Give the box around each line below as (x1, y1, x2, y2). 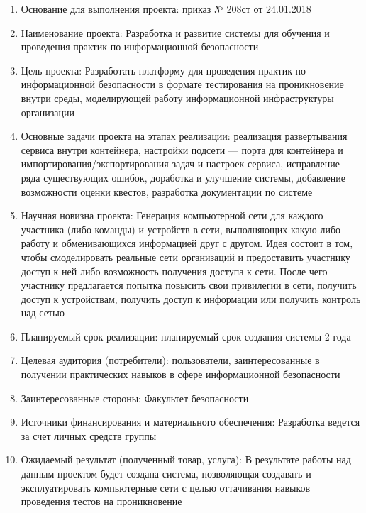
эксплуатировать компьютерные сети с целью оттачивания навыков (21, 480, 311, 495)
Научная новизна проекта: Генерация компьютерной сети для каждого (21, 208, 323, 223)
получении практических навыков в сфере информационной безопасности (21, 367, 340, 382)
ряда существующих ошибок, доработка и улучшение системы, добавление (21, 170, 345, 184)
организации (21, 104, 74, 119)
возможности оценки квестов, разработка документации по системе (21, 184, 313, 199)
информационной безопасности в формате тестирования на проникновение (21, 77, 344, 92)
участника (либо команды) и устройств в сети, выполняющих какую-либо (21, 221, 341, 236)
